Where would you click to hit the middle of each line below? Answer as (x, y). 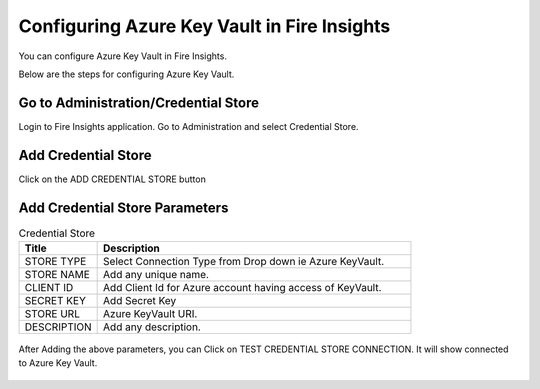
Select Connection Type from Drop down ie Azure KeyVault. (244, 262)
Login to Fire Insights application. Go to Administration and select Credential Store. (188, 126)
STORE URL (52, 314)
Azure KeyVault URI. (150, 314)
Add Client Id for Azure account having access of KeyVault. (242, 288)
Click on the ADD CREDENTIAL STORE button (112, 179)
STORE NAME (57, 275)
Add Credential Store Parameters (123, 207)
